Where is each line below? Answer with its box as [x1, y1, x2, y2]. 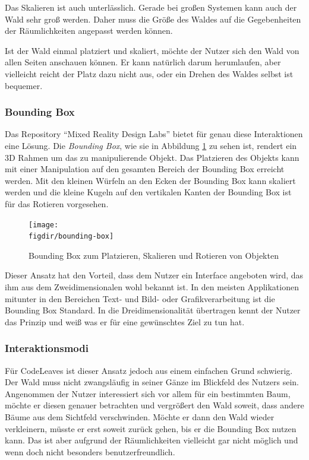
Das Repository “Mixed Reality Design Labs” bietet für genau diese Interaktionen [5, 128, 303, 140]
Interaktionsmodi [5, 341, 89, 356]
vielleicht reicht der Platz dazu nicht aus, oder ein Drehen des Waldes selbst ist [5, 67, 294, 80]
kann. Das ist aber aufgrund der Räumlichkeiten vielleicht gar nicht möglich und [5, 434, 298, 446]
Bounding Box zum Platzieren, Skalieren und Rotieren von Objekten [29, 249, 279, 261]
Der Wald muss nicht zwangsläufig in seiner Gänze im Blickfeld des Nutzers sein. [5, 376, 299, 388]
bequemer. [5, 79, 43, 91]
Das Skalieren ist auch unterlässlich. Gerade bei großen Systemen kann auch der [5, 1, 297, 13]
